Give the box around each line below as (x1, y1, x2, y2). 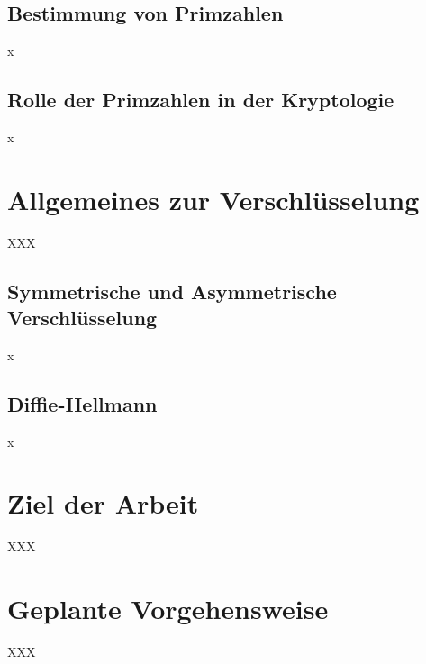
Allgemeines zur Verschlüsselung (7, 180, 420, 217)
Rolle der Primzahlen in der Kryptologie (7, 86, 394, 114)
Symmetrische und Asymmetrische (7, 277, 337, 305)
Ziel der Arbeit (7, 485, 199, 522)
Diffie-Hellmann (7, 389, 158, 417)
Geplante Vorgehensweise (7, 590, 329, 627)
